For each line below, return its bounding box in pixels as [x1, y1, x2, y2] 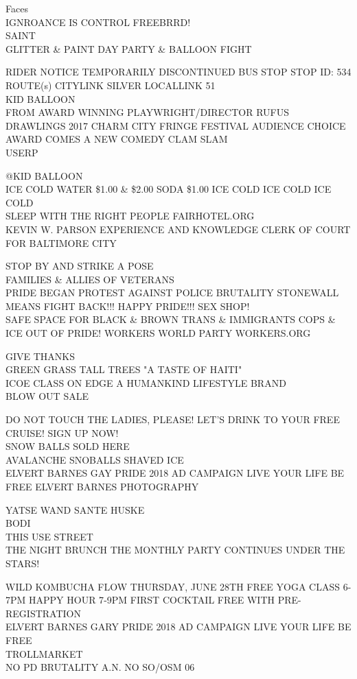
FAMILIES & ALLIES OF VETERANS [5, 272, 174, 286]
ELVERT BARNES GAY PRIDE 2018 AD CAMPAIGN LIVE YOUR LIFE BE [5, 466, 345, 480]
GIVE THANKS [5, 348, 76, 363]
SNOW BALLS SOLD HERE [5, 439, 130, 453]
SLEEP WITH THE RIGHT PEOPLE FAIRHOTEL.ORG [5, 209, 255, 223]
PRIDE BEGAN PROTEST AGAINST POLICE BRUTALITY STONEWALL [5, 285, 339, 300]
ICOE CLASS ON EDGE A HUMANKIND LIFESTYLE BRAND [5, 375, 286, 390]
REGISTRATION [5, 606, 81, 620]
